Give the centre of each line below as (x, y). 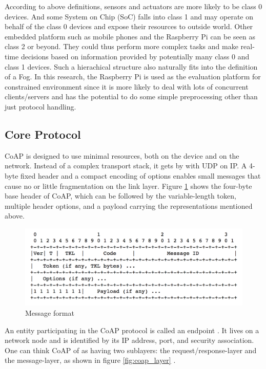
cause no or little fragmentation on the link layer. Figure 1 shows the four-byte (128, 186)
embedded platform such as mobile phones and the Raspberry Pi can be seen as (130, 36)
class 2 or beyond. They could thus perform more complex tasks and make (121, 46)
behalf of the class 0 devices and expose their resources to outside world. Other (129, 26)
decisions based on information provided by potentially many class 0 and (135, 56)
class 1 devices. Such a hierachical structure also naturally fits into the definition (131, 66)
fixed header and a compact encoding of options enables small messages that (141, 175)
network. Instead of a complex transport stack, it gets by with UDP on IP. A (126, 166)
